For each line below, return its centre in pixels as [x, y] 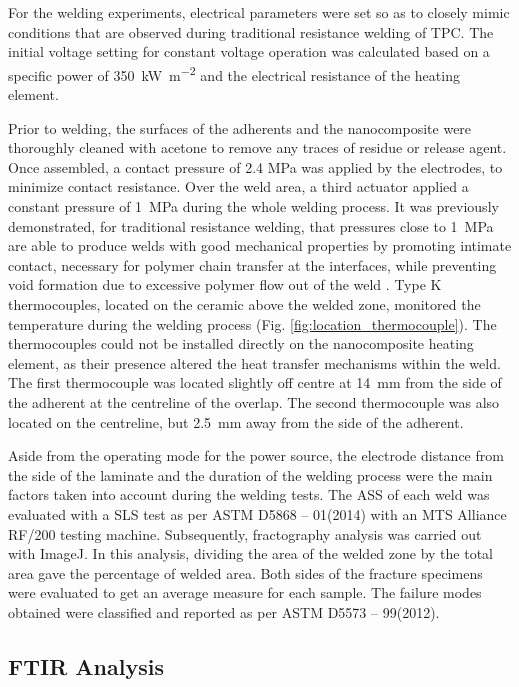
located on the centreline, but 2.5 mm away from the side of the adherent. [236, 421]
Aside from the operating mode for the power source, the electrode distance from [256, 455]
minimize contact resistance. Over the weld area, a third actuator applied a [238, 186]
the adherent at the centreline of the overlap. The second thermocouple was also [254, 401]
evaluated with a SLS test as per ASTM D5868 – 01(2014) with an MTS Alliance [257, 513]
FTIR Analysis [86, 665]
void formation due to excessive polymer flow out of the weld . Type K [225, 284]
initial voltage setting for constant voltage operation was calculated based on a [249, 51]
